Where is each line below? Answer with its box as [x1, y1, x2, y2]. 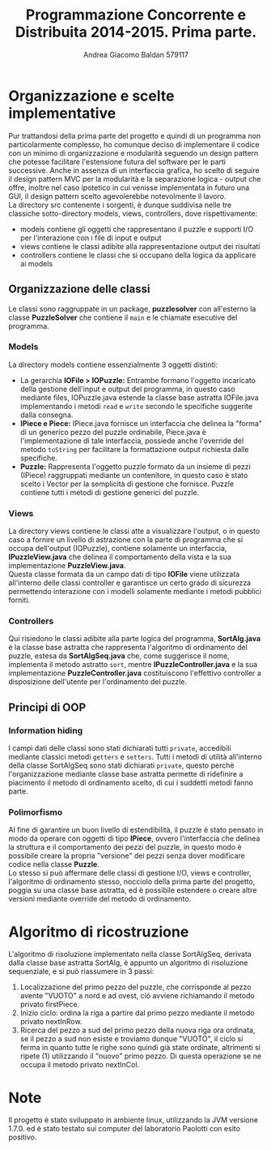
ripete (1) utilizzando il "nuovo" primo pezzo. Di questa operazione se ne [19, 1051, 261, 1061]
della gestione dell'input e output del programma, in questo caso [19, 384, 236, 394]
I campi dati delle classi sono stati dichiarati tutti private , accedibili [8, 743, 232, 753]
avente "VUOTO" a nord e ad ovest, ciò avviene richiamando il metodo [19, 991, 255, 1001]
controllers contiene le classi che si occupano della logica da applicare [19, 250, 256, 260]
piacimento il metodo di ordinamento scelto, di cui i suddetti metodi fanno [8, 777, 253, 788]
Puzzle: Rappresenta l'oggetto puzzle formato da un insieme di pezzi [19, 461, 251, 472]
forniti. [8, 595, 31, 605]
